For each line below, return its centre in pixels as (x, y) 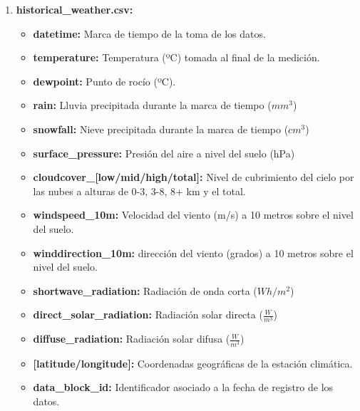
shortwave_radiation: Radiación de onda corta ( (145, 290)
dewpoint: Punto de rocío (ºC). (104, 81)
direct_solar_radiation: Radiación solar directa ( (148, 314)
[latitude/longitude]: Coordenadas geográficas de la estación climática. (193, 363)
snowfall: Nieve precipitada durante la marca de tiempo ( (161, 129)
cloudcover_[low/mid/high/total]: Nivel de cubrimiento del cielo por (194, 177)
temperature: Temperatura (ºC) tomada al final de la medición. (176, 57)
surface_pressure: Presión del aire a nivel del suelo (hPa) (164, 153)
